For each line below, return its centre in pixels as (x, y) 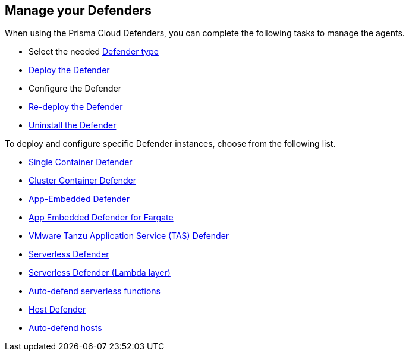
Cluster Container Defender (83, 181)
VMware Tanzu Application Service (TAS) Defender (129, 236)
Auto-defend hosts (65, 328)
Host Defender (57, 310)
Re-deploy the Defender (76, 107)
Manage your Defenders (78, 10)
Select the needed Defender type (94, 52)
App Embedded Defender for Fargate (101, 218)
